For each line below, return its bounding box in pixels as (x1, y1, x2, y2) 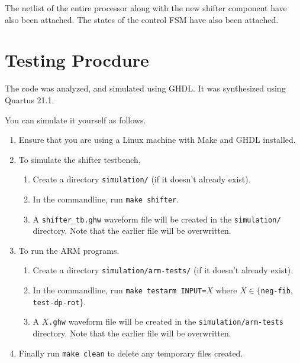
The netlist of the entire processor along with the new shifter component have (5, 2, 287, 14)
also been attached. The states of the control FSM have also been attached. (5, 13, 279, 25)
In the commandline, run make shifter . (33, 192, 179, 205)
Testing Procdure (5, 48, 149, 72)
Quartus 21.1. (5, 93, 54, 106)
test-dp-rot (33, 298, 80, 307)
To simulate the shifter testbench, (18, 153, 141, 165)
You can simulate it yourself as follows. (5, 113, 146, 126)
